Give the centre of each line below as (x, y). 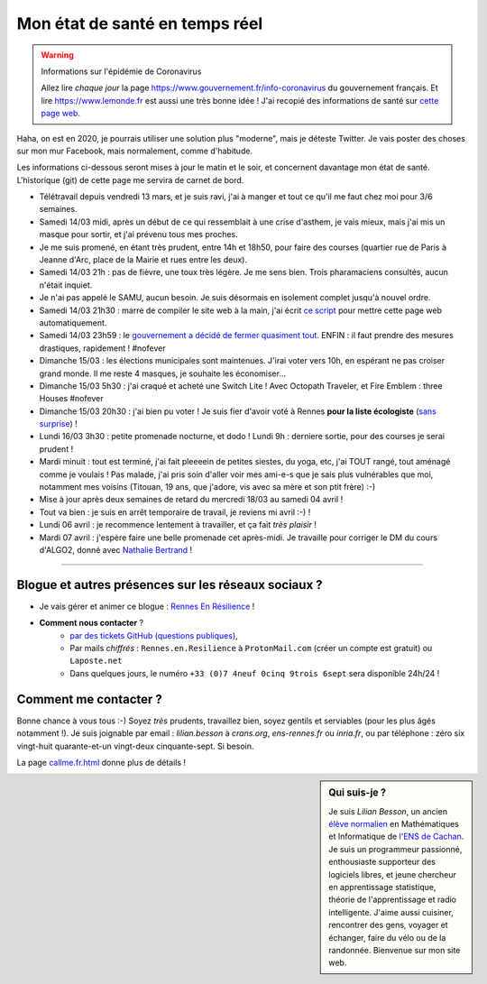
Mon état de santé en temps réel (140, 23)
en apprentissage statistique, (382, 887)
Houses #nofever (71, 399)
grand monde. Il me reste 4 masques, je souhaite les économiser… (163, 373)
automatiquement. (73, 322)
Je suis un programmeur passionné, (395, 849)
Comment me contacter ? (89, 699)
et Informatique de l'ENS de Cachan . (396, 837)
